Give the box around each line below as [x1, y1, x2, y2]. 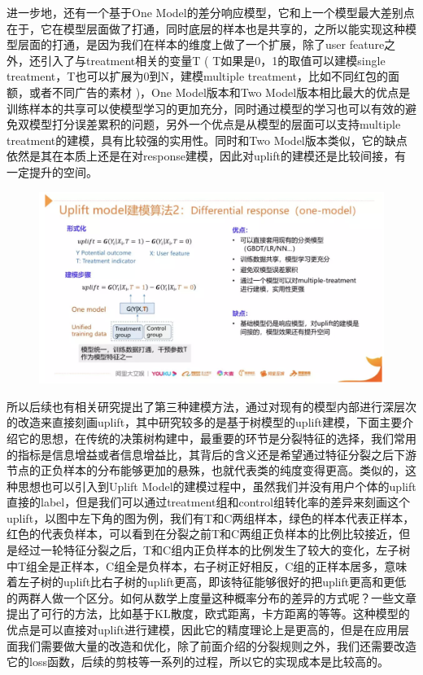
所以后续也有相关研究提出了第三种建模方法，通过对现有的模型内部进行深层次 [7, 397, 416, 414]
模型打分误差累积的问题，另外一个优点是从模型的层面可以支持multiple [28, 116, 401, 133]
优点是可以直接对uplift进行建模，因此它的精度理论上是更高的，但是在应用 [7, 621, 399, 638]
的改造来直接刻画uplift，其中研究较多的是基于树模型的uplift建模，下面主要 [7, 414, 403, 431]
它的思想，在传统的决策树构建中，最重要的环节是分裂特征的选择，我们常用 [17, 429, 416, 446]
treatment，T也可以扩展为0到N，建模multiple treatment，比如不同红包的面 [7, 68, 400, 85]
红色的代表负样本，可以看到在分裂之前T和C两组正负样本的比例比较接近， [7, 525, 399, 542]
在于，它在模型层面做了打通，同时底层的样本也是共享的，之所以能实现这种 [7, 20, 405, 37]
